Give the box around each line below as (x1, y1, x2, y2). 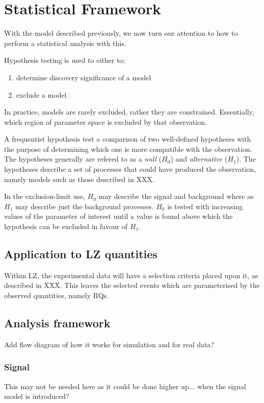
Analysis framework (4, 315, 111, 330)
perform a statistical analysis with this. (4, 37, 126, 48)
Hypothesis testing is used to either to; (4, 55, 125, 65)
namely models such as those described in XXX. (4, 173, 154, 184)
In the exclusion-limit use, (4, 191, 85, 201)
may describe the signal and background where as (98, 191, 254, 201)
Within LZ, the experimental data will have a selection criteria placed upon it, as (4, 270, 258, 280)
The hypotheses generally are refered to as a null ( (4, 153, 162, 164)
